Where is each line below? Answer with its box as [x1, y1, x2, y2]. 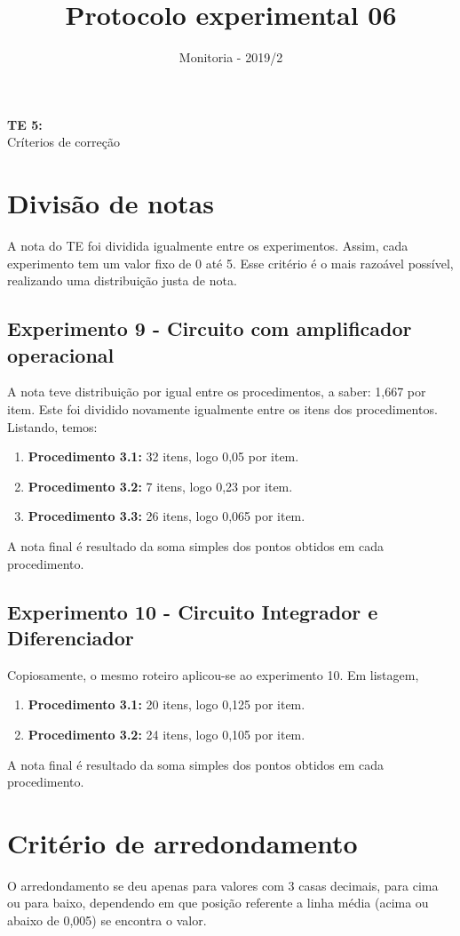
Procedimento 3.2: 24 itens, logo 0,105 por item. [28, 724, 305, 743]
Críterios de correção [7, 132, 120, 151]
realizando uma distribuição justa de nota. [7, 271, 237, 290]
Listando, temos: [7, 417, 98, 436]
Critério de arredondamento [7, 824, 358, 860]
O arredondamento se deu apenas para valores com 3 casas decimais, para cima [7, 876, 439, 894]
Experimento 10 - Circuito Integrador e [7, 597, 378, 625]
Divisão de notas [7, 185, 214, 221]
